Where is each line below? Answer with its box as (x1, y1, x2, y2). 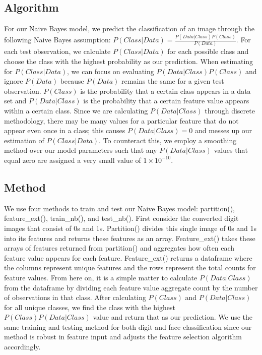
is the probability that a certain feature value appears (83, 95, 249, 106)
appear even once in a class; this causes (4, 125, 125, 136)
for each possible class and (167, 46, 249, 56)
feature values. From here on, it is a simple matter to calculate (4, 272, 198, 282)
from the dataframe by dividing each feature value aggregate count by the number (4, 282, 258, 292)
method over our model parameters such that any (4, 145, 157, 155)
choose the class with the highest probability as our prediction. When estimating (4, 56, 253, 67)
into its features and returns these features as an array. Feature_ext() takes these (4, 232, 255, 243)
